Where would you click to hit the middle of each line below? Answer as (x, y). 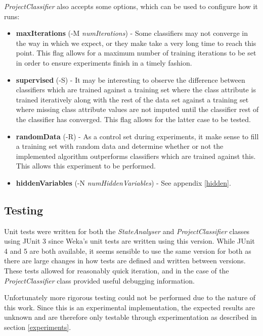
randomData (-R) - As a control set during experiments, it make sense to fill (137, 136)
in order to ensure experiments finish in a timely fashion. (104, 62)
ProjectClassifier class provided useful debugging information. (99, 280)
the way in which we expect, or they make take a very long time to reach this (136, 43)
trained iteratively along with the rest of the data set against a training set (132, 99)
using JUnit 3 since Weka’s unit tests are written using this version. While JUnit (129, 241)
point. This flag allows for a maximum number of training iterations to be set (136, 53)
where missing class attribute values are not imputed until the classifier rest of (137, 109)
